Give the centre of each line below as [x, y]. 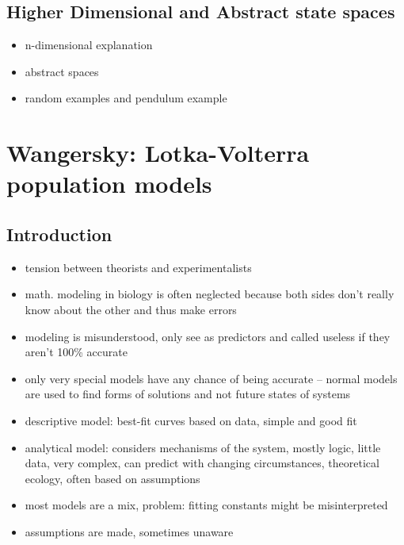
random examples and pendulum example [126, 98]
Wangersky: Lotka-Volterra [158, 153]
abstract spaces [62, 71]
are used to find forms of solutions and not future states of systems [188, 394]
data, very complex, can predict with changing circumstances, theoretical [202, 463]
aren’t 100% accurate [76, 352]
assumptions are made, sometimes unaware [129, 531]
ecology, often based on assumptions [112, 478]
